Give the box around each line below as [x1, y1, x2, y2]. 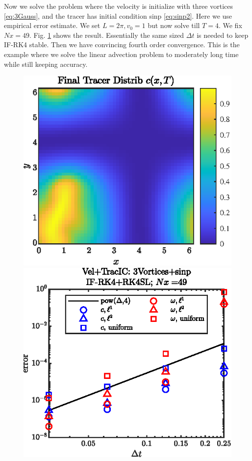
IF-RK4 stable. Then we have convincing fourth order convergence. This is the [4, 39, 240, 50]
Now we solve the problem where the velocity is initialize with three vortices [4, 1, 233, 11]
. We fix [218, 20, 242, 30]
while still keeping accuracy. [4, 58, 88, 69]
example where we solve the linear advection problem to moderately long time [4, 49, 239, 59]
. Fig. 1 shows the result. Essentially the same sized [29, 29, 184, 40]
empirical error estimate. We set [4, 20, 101, 30]
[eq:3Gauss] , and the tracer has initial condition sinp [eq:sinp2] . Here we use [4, 10, 232, 21]
